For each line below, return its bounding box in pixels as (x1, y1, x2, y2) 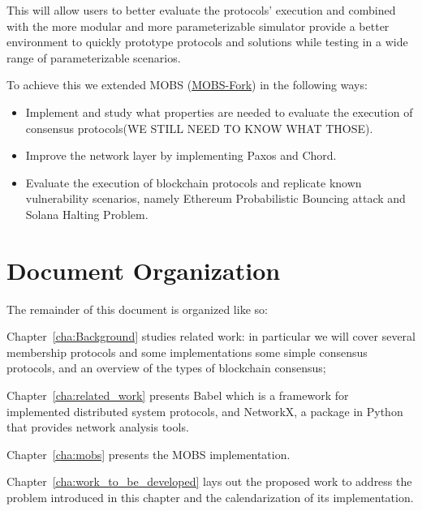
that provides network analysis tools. (6, 419, 189, 436)
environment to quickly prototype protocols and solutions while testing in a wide (6, 33, 408, 50)
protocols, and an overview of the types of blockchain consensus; (6, 359, 326, 376)
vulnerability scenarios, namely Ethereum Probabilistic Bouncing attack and (25, 190, 406, 207)
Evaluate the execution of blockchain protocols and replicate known (25, 174, 362, 191)
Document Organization (6, 253, 281, 286)
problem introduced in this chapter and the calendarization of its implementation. (6, 489, 414, 505)
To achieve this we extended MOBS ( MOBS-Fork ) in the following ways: (6, 76, 368, 93)
